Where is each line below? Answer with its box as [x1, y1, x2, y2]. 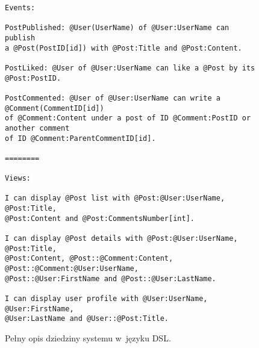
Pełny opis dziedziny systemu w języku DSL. [5, 332, 171, 344]
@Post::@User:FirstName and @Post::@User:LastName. [5, 274, 216, 283]
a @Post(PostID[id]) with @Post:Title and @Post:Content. [5, 43, 242, 52]
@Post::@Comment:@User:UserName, [5, 264, 139, 273]
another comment [5, 123, 70, 132]
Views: [5, 174, 31, 183]
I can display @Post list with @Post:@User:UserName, [5, 194, 225, 203]
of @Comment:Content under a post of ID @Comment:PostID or [5, 114, 251, 123]
